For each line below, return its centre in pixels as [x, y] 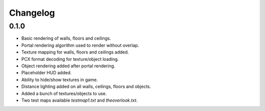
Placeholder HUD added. [46, 73]
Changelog [32, 13]
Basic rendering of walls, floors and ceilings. [66, 38]
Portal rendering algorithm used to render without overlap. [80, 45]
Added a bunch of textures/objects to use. [64, 93]
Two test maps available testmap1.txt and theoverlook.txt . [79, 100]
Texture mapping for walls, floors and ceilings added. [75, 52]
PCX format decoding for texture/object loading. [70, 59]
